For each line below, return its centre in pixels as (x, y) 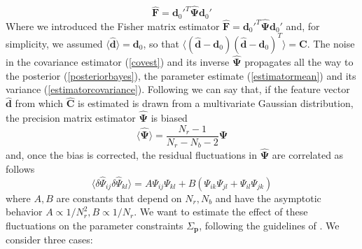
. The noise (331, 43)
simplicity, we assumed (54, 43)
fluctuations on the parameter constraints (95, 225)
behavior (24, 212)
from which (39, 103)
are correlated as (308, 155)
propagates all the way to (299, 62)
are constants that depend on (119, 198)
